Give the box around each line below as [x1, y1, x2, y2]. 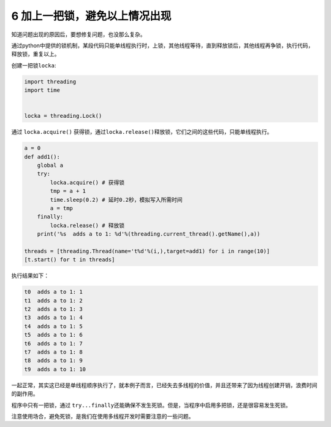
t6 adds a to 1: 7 [24, 340, 83, 347]
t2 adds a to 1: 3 [24, 306, 83, 313]
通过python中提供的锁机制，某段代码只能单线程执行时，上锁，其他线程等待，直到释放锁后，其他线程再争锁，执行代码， [11, 42, 314, 49]
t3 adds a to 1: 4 [24, 314, 83, 321]
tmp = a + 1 [50, 188, 86, 194]
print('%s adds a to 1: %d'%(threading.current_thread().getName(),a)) [37, 231, 261, 237]
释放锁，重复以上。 [11, 50, 60, 58]
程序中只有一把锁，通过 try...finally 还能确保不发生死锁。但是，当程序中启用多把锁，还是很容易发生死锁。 [11, 401, 291, 409]
